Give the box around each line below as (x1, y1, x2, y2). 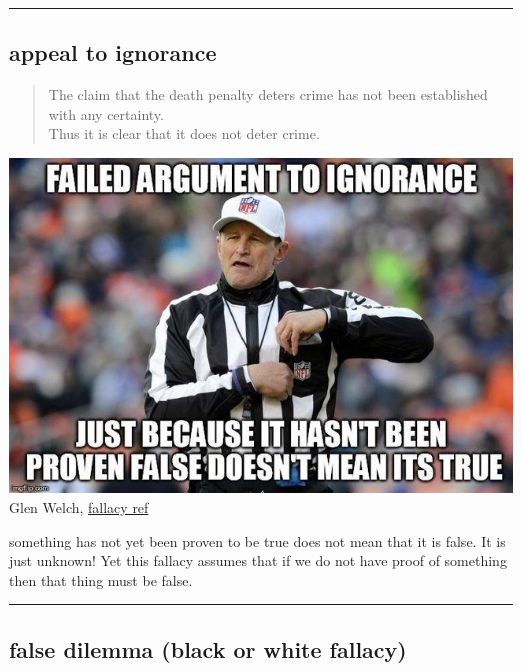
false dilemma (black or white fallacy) (9, 633, 407, 664)
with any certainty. (48, 103, 164, 124)
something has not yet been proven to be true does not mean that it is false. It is (9, 530, 506, 551)
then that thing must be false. (9, 569, 193, 590)
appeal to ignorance (9, 37, 217, 68)
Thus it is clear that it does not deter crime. (48, 123, 320, 144)
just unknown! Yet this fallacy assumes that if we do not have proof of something (9, 550, 507, 571)
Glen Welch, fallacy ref (9, 497, 149, 518)
